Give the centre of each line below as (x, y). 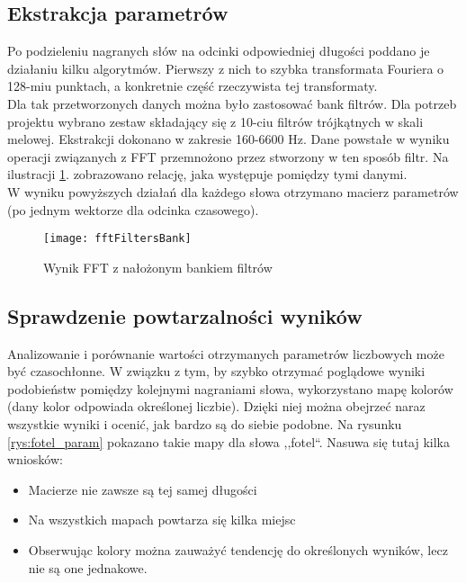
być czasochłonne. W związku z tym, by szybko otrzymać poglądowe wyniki (216, 371)
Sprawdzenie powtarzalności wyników (185, 315)
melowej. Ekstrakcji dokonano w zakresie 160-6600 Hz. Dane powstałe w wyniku (229, 139)
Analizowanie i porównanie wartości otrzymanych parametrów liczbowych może (226, 353)
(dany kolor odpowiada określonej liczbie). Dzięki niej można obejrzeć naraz (216, 406)
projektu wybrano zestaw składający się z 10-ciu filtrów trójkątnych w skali (215, 121)
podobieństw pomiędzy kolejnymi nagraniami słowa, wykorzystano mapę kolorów (230, 388)
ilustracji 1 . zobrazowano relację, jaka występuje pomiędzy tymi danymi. (207, 174)
